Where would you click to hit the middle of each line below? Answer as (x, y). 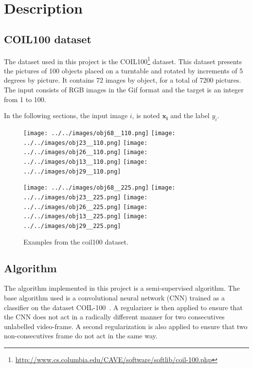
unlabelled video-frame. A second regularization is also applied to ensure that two (126, 326)
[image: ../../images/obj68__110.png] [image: (99, 133)
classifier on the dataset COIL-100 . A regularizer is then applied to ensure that (123, 307)
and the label (190, 115)
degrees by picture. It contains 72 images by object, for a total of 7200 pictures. (123, 80)
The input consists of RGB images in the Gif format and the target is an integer (124, 90)
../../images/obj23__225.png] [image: (86, 197)
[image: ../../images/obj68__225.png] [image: (99, 188)
